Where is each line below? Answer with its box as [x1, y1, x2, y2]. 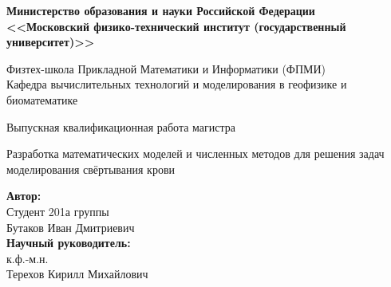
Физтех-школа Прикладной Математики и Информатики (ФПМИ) [6, 60, 326, 77]
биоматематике [6, 91, 78, 108]
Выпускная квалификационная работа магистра [6, 118, 235, 135]
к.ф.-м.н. [6, 250, 49, 266]
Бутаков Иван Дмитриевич [6, 218, 135, 235]
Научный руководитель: [6, 234, 131, 251]
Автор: [6, 187, 41, 204]
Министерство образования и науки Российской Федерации [6, 2, 315, 18]
